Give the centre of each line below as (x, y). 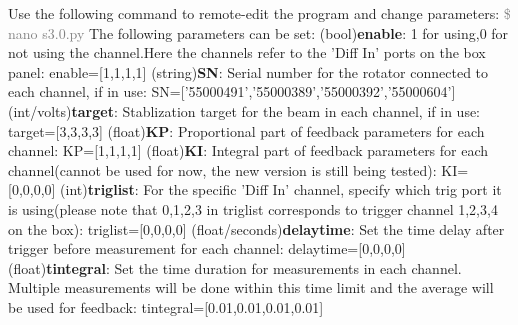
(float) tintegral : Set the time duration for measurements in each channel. (235, 267)
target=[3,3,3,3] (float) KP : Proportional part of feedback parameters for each (246, 130)
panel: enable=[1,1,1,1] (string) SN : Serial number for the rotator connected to (248, 71)
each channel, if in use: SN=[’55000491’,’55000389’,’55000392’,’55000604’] (232, 91)
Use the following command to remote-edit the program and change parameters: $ (259, 13)
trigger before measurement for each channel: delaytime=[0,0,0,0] (207, 248)
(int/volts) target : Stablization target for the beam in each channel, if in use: (244, 110)
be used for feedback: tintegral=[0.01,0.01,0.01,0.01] (166, 306)
